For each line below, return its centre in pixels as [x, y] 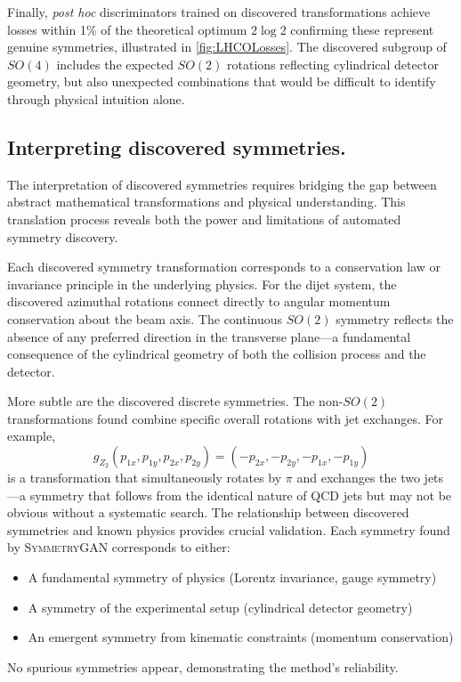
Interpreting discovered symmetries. [177, 146]
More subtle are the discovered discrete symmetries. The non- [175, 401]
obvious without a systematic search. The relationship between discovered [208, 512]
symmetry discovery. [63, 236]
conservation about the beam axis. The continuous [145, 318]
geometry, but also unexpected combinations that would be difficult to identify [222, 81]
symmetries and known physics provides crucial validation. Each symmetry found [229, 529]
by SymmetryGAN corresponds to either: [119, 547]
